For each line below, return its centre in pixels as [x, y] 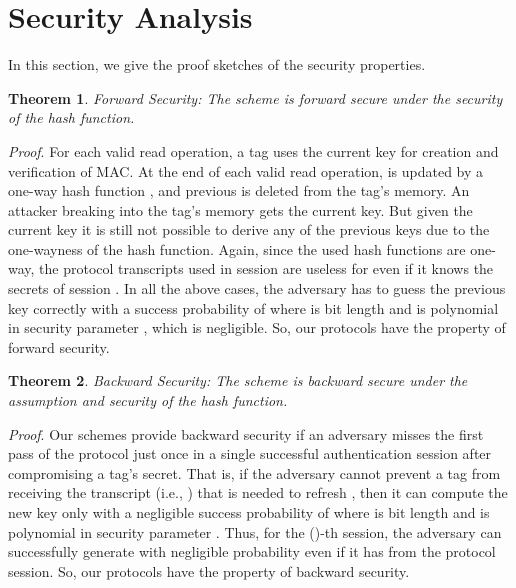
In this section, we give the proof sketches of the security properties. [217, 64]
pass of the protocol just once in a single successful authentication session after [250, 453]
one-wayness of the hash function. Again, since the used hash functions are [237, 248]
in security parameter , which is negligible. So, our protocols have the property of [257, 327]
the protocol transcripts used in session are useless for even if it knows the [266, 268]
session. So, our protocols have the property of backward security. [209, 570]
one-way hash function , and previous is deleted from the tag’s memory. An [239, 190]
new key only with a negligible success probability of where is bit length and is [249, 512]
